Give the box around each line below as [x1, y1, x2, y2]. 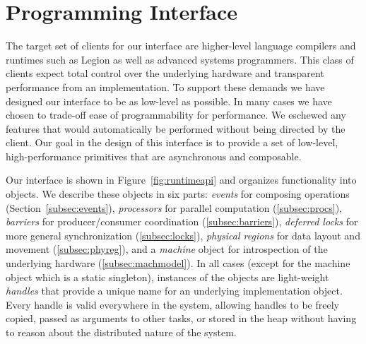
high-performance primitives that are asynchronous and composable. [6, 148, 302, 163]
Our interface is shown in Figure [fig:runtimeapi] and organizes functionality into [6, 172, 357, 187]
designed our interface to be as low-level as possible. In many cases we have [6, 93, 332, 108]
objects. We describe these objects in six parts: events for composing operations [6, 186, 350, 201]
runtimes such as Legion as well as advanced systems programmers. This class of [6, 52, 354, 66]
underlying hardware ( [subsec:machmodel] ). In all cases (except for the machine [6, 256, 350, 271]
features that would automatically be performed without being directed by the [6, 121, 346, 136]
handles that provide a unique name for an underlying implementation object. [6, 283, 343, 298]
